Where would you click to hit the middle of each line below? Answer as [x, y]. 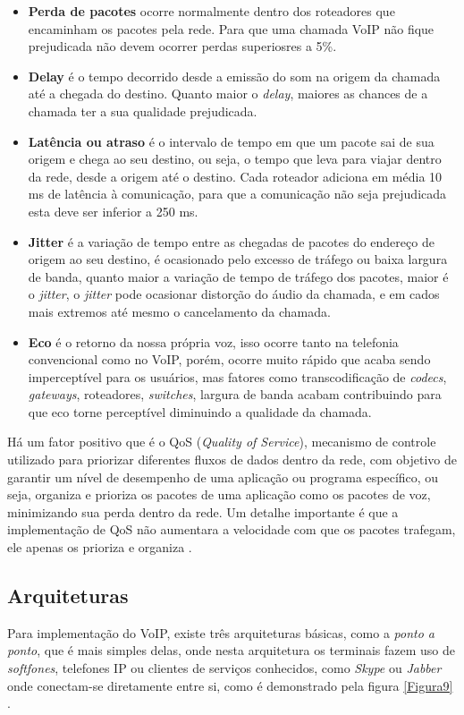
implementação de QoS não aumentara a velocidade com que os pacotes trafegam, [232, 529]
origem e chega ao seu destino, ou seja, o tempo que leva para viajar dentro [235, 159]
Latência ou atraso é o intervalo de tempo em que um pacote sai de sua [231, 141]
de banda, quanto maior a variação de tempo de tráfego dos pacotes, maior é [238, 276]
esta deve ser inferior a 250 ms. [113, 211]
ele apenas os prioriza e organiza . [100, 547]
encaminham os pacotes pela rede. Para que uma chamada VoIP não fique [231, 28]
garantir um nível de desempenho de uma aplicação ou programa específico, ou [223, 477]
